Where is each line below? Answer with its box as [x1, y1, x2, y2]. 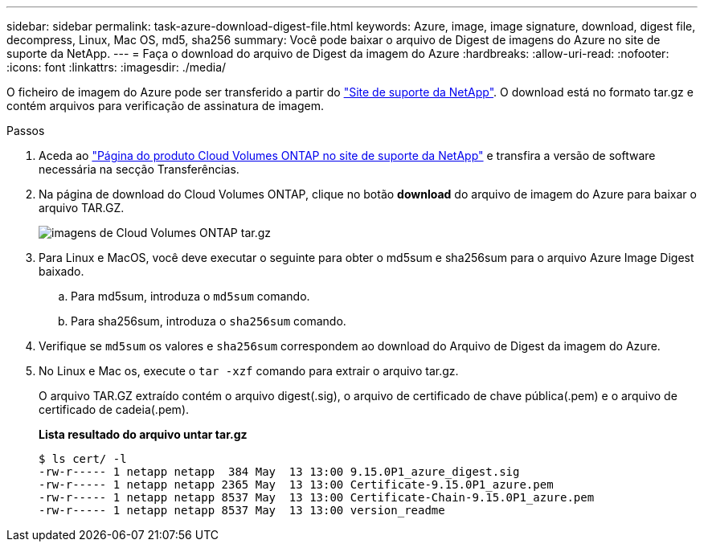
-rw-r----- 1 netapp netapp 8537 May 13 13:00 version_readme [39, 504, 445, 517]
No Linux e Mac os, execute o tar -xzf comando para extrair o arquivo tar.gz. [39, 364, 459, 378]
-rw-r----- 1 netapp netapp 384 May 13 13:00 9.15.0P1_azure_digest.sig [39, 465, 520, 478]
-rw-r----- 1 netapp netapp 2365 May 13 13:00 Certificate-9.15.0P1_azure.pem [39, 478, 554, 491]
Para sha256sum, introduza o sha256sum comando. [71, 314, 346, 328]
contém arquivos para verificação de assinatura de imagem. [6, 99, 325, 112]
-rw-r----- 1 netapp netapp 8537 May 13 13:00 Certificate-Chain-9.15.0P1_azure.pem [39, 491, 595, 504]
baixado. [39, 264, 84, 278]
